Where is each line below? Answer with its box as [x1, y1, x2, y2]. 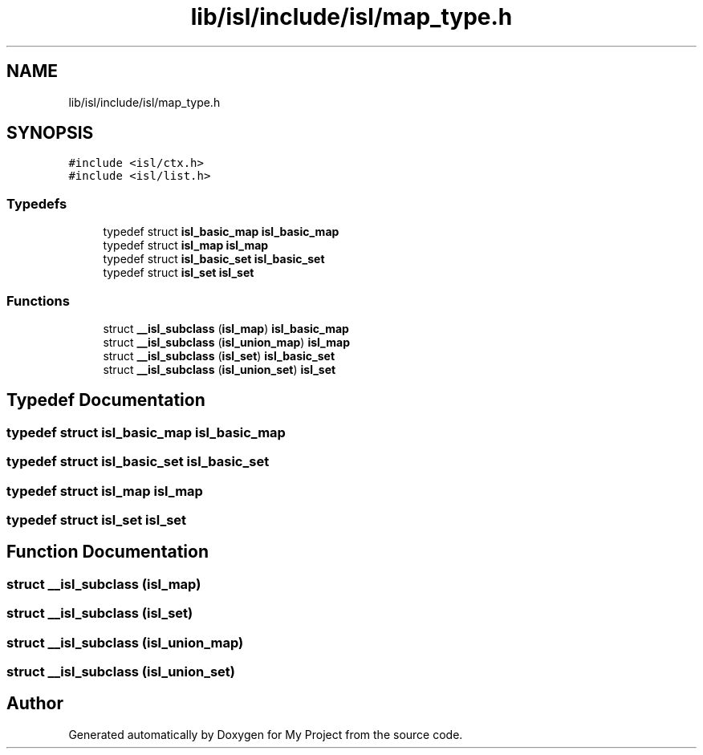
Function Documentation [6, 542, 209, 562]
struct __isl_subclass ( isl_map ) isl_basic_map [103, 321, 349, 335]
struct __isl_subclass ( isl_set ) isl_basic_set [103, 348, 335, 363]
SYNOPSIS [6, 123, 94, 144]
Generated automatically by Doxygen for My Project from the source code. [68, 727, 463, 741]
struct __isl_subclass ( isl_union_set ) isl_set [103, 362, 336, 376]
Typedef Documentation [6, 390, 205, 411]
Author [6, 693, 63, 714]
